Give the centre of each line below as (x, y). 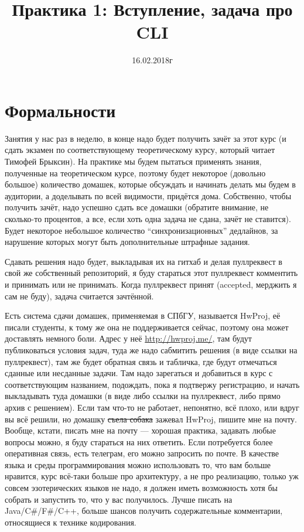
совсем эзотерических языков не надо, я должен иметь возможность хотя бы (141, 488)
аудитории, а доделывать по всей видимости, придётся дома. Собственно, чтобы (148, 195)
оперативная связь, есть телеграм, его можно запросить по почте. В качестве (142, 453)
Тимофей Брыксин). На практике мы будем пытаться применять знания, (133, 161)
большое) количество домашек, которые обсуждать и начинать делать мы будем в (150, 184)
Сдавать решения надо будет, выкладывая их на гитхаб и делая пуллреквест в (144, 261)
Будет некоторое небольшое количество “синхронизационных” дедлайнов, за (141, 230)
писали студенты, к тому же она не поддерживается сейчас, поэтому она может (147, 327)
